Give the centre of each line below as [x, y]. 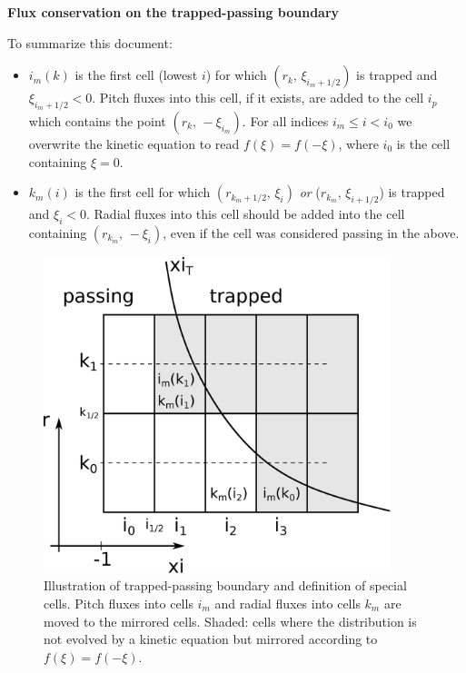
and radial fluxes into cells [288, 603]
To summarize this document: [90, 42]
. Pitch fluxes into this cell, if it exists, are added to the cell [258, 98]
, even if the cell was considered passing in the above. [311, 232]
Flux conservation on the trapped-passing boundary [174, 12]
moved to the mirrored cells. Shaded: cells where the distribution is [230, 621]
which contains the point [97, 120]
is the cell [423, 143]
